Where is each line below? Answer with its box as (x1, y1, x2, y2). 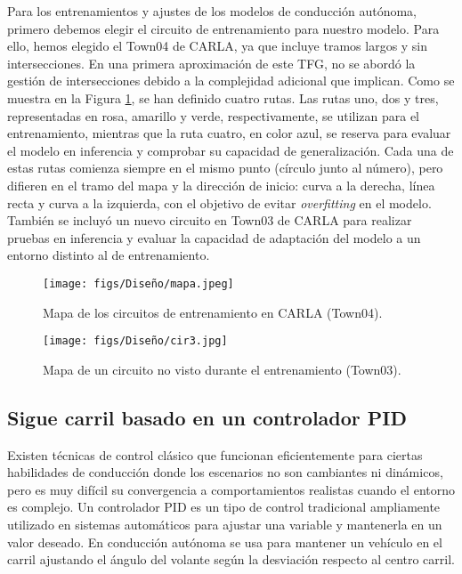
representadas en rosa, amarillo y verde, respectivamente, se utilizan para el (7, 106, 420, 125)
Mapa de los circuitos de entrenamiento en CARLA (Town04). (43, 303, 383, 321)
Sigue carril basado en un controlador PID (7, 403, 407, 431)
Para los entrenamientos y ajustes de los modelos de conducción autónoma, (7, 2, 417, 20)
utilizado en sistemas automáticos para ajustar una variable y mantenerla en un (7, 514, 442, 533)
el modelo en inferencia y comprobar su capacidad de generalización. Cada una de (7, 141, 454, 159)
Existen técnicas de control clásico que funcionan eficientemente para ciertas (7, 445, 423, 464)
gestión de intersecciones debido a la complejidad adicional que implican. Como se (7, 71, 455, 90)
